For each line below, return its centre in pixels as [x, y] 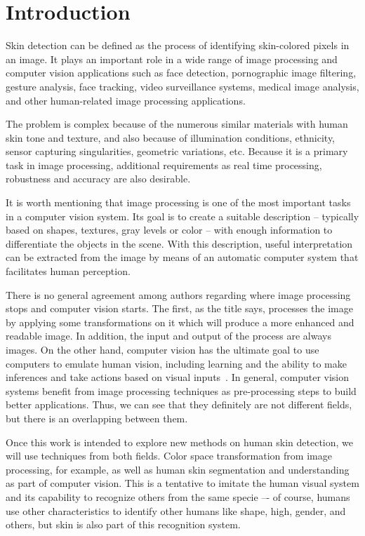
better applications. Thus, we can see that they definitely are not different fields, [179, 404]
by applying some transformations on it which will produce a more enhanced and [180, 322]
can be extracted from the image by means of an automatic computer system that [182, 257]
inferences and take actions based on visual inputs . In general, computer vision [178, 377]
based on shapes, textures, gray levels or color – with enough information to [169, 230]
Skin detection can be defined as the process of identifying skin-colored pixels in [178, 45]
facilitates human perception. [68, 271]
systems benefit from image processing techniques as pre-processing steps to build [181, 390]
